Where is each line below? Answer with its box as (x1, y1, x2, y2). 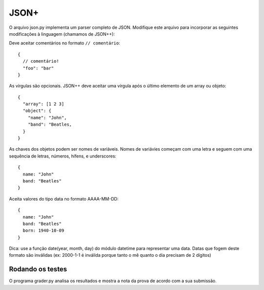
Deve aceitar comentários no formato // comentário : (9, 40, 120, 46)
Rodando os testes (9, 265, 67, 273)
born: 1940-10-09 (22, 228, 65, 233)
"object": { (22, 108, 51, 113)
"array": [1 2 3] (22, 101, 65, 107)
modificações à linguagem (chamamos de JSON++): (9, 31, 115, 37)
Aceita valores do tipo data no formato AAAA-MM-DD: (9, 196, 119, 201)
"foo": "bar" (22, 65, 54, 71)
